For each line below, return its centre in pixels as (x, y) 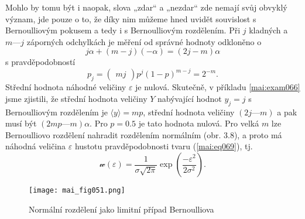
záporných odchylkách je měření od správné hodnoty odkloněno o (144, 41)
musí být (21, 123)
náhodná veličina (36, 146)
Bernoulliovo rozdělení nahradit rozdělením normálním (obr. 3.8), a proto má (144, 134)
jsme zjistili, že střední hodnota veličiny (76, 98)
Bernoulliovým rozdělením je (56, 112)
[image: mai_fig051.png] (77, 191)
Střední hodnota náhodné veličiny (66, 87)
